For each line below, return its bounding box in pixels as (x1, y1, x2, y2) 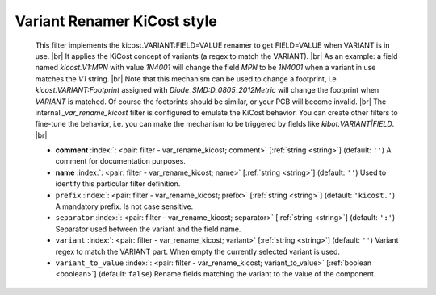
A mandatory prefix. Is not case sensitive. (55, 202, 194, 211)
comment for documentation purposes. (55, 156, 186, 166)
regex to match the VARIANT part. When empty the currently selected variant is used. (55, 247, 341, 256)
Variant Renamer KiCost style (15, 12, 217, 30)
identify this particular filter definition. (55, 179, 181, 189)
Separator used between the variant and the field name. (55, 224, 241, 234)
